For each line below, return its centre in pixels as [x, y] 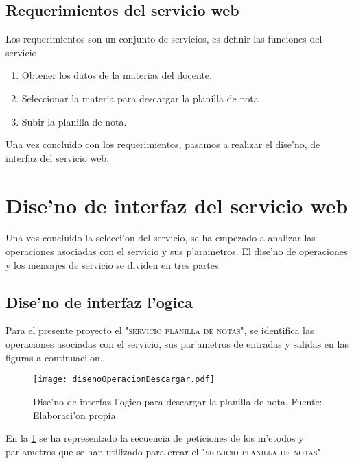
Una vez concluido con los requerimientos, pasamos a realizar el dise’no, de [163, 144]
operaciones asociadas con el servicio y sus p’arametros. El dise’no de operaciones [177, 251]
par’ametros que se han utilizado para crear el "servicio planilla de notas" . [165, 451]
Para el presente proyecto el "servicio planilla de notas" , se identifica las [160, 330]
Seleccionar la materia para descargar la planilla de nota [140, 98]
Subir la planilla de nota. [74, 121]
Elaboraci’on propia [74, 415]
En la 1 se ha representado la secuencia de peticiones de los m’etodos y [155, 438]
